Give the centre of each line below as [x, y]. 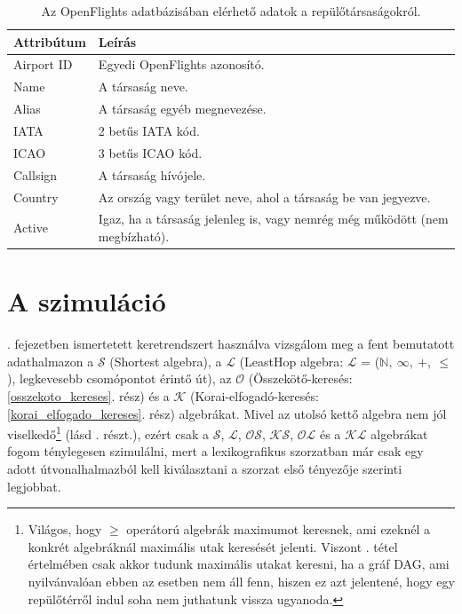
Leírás [117, 41]
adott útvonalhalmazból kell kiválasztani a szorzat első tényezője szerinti [205, 468]
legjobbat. [34, 486]
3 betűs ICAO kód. [150, 152]
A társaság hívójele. [152, 174]
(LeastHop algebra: [291, 361]
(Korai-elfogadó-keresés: [255, 395]
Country [36, 197]
